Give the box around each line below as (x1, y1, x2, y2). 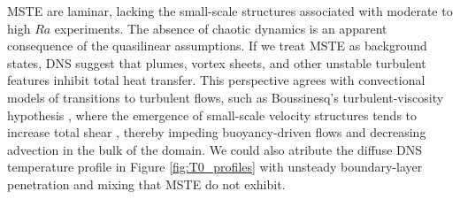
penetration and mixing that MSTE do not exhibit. (7, 174, 286, 193)
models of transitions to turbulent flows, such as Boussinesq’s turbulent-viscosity (7, 88, 444, 106)
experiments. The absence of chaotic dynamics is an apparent (54, 19, 387, 37)
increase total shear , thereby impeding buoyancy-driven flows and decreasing (7, 123, 426, 142)
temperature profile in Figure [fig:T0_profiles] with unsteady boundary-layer (7, 157, 423, 176)
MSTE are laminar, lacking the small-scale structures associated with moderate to (7, 2, 453, 19)
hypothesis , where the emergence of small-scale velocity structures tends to (7, 105, 418, 124)
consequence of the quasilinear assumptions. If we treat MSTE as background (7, 36, 427, 55)
